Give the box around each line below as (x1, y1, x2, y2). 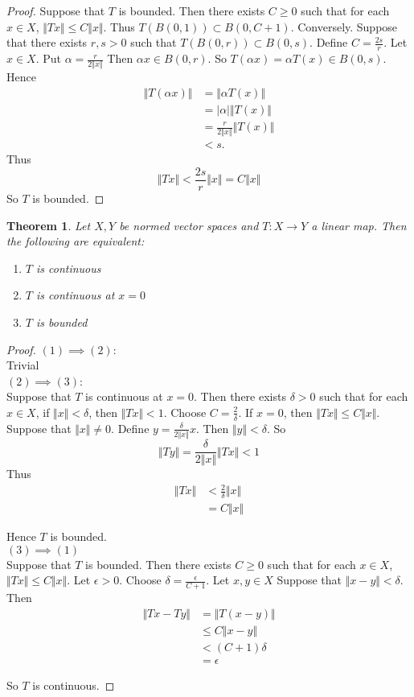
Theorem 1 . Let (6, 217, 91, 233)
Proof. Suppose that (6, 2, 105, 19)
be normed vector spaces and (119, 217, 259, 233)
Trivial (6, 357, 39, 373)
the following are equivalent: (6, 233, 145, 250)
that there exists (6, 34, 88, 51)
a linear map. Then (311, 217, 407, 233)
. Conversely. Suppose (290, 18, 398, 35)
